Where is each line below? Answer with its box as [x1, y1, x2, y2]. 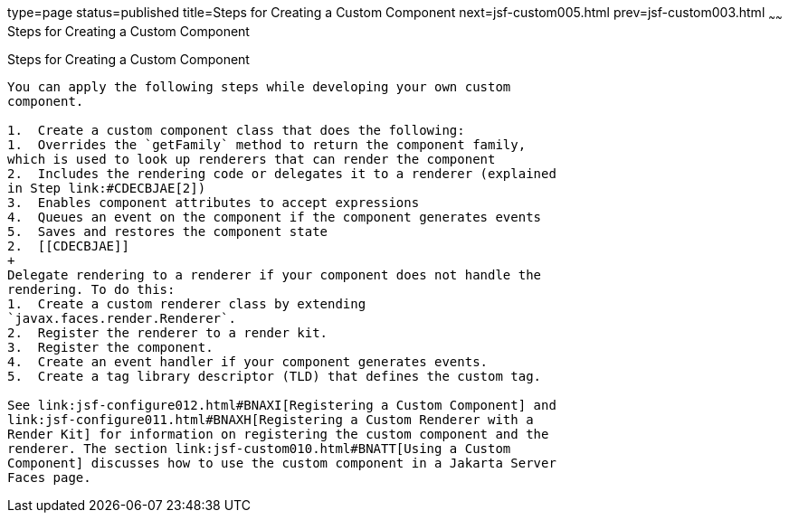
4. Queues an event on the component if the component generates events [7, 209, 542, 224]
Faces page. [7, 469, 91, 485]
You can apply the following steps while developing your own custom [7, 79, 511, 94]
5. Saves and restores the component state [7, 223, 328, 239]
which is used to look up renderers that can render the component [7, 151, 496, 166]
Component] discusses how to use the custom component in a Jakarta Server [7, 455, 556, 470]
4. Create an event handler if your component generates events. [7, 354, 489, 369]
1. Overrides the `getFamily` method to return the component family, [7, 137, 527, 152]
